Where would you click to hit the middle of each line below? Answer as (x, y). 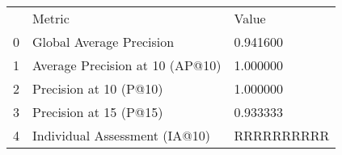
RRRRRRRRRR (282, 135)
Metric (51, 18)
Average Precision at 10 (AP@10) (127, 65)
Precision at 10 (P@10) (98, 88)
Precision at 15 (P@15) (98, 112)
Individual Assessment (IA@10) (121, 135)
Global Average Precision (103, 42)
